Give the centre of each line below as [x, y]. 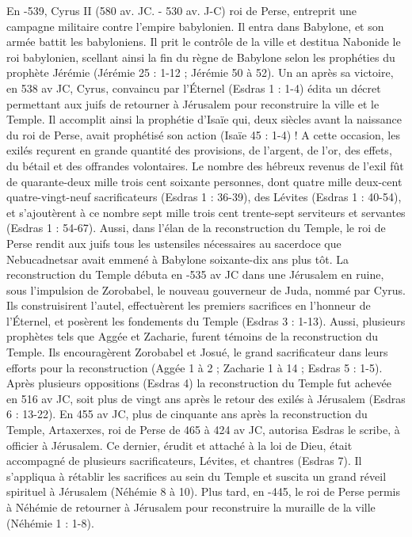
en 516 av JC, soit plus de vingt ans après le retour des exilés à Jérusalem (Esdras [206, 398]
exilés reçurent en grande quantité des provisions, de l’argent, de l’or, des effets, [199, 150]
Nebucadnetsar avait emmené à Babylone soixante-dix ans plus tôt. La [177, 259]
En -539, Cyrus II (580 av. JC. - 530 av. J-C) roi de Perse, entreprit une [182, 10]
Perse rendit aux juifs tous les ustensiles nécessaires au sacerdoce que [174, 243]
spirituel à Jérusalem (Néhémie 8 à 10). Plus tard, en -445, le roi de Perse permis [203, 491]
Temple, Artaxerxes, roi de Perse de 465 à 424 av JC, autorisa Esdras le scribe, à [203, 430]
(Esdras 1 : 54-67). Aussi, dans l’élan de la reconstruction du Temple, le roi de [196, 228]
